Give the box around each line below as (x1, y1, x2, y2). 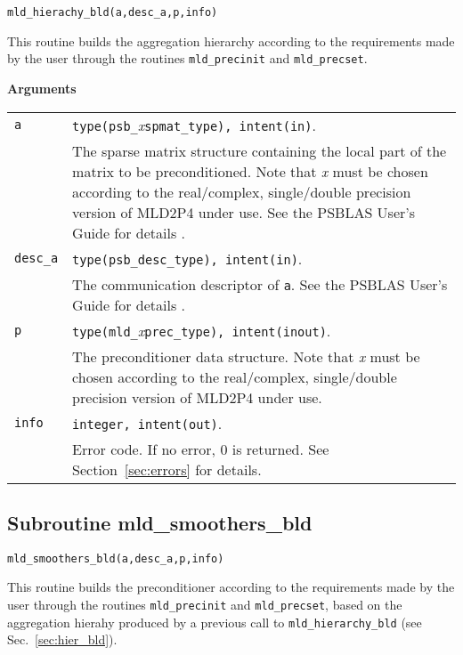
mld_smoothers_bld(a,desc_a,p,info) (7, 552, 224, 565)
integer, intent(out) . (72, 412, 223, 433)
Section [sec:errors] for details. (72, 458, 262, 480)
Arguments (7, 78, 77, 97)
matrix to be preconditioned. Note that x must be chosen (72, 160, 428, 182)
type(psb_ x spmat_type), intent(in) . (72, 114, 316, 135)
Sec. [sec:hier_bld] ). (7, 630, 118, 649)
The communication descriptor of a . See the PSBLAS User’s (72, 273, 448, 295)
